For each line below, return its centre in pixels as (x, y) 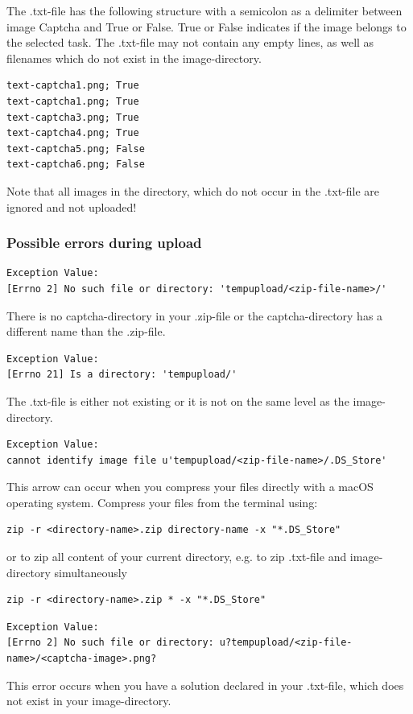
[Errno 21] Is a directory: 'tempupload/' (122, 375)
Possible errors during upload (104, 243)
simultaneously (91, 572)
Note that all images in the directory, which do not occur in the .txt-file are (193, 190)
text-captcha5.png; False (76, 149)
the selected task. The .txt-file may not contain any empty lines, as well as (190, 42)
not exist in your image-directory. (89, 701)
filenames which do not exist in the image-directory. (134, 58)
